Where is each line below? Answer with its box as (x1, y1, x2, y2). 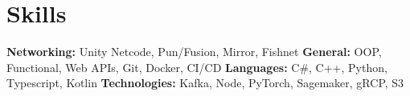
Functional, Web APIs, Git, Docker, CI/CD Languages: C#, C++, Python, (6, 58, 387, 75)
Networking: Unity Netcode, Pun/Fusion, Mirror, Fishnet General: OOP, (6, 43, 382, 60)
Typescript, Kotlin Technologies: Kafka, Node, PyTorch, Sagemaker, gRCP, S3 (6, 74, 404, 91)
